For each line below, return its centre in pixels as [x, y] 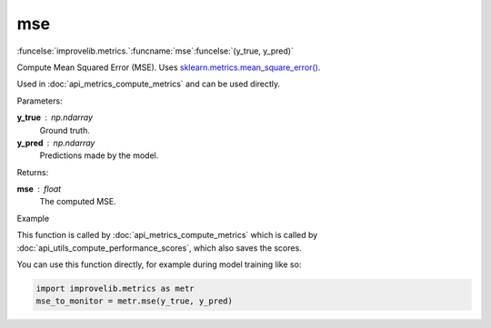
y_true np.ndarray [55, 117]
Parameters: [40, 101]
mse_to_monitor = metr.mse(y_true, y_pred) [135, 301]
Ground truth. [65, 130]
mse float [39, 189]
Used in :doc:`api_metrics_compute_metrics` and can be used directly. [149, 84]
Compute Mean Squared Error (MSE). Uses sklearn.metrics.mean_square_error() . [169, 67]
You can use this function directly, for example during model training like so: [159, 264]
